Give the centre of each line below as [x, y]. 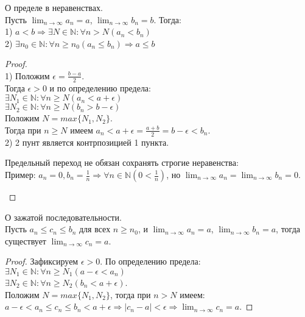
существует [26, 240]
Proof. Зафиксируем [42, 261]
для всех [95, 229]
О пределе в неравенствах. [54, 7]
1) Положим [27, 75]
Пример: [20, 174]
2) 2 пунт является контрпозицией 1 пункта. [87, 142]
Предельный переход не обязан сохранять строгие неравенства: [122, 162]
